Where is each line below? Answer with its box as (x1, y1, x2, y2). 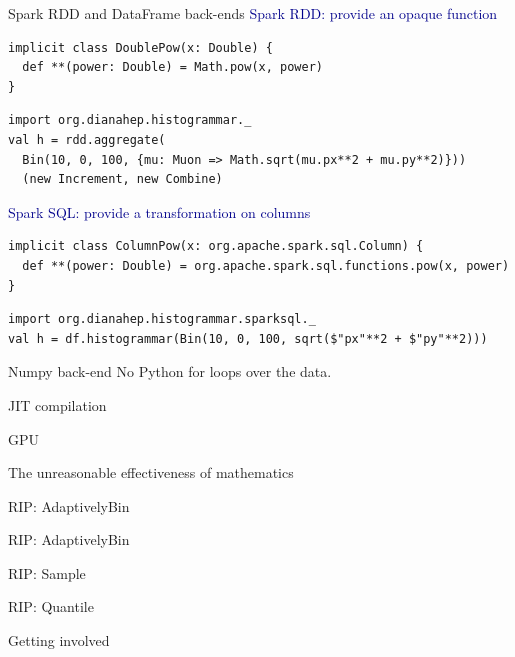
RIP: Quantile (8, 596, 94, 617)
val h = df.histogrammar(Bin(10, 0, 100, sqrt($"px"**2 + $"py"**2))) (8, 331, 488, 346)
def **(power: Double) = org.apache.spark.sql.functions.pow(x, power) (22, 258, 510, 273)
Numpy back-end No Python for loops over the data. (8, 361, 332, 382)
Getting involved (8, 630, 110, 651)
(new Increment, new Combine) (22, 172, 223, 187)
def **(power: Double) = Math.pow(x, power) (22, 60, 323, 75)
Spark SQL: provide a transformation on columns (8, 201, 311, 222)
